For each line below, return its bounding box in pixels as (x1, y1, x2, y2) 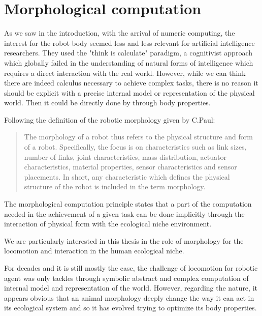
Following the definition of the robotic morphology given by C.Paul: (4, 114, 215, 125)
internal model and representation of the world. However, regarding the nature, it (4, 282, 257, 293)
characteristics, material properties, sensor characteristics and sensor (24, 161, 237, 172)
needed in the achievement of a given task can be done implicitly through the (4, 208, 245, 219)
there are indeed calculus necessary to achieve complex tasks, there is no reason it (4, 77, 258, 88)
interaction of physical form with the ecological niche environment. (4, 218, 212, 229)
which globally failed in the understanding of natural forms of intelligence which (4, 57, 253, 68)
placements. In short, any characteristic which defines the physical (24, 171, 230, 182)
